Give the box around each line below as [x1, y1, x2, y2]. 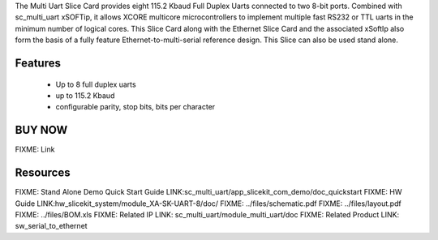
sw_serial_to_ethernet [15, 221, 88, 231]
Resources [15, 166, 71, 180]
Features [15, 56, 61, 70]
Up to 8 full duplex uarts [55, 79, 137, 89]
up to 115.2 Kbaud [55, 90, 115, 101]
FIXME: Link [15, 144, 55, 154]
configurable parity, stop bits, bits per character [55, 102, 216, 112]
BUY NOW [15, 123, 68, 137]
